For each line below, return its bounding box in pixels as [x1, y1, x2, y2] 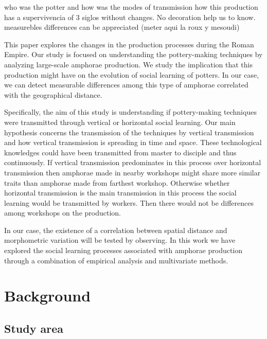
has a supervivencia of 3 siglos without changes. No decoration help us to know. [4, 11, 256, 22]
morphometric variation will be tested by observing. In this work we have [4, 235, 236, 245]
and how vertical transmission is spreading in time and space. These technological [4, 137, 262, 148]
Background [4, 285, 91, 306]
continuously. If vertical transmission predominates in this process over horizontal [4, 157, 261, 168]
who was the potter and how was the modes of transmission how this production [4, 2, 258, 12]
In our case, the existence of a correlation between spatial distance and [4, 224, 227, 235]
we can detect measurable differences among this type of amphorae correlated [4, 79, 248, 90]
